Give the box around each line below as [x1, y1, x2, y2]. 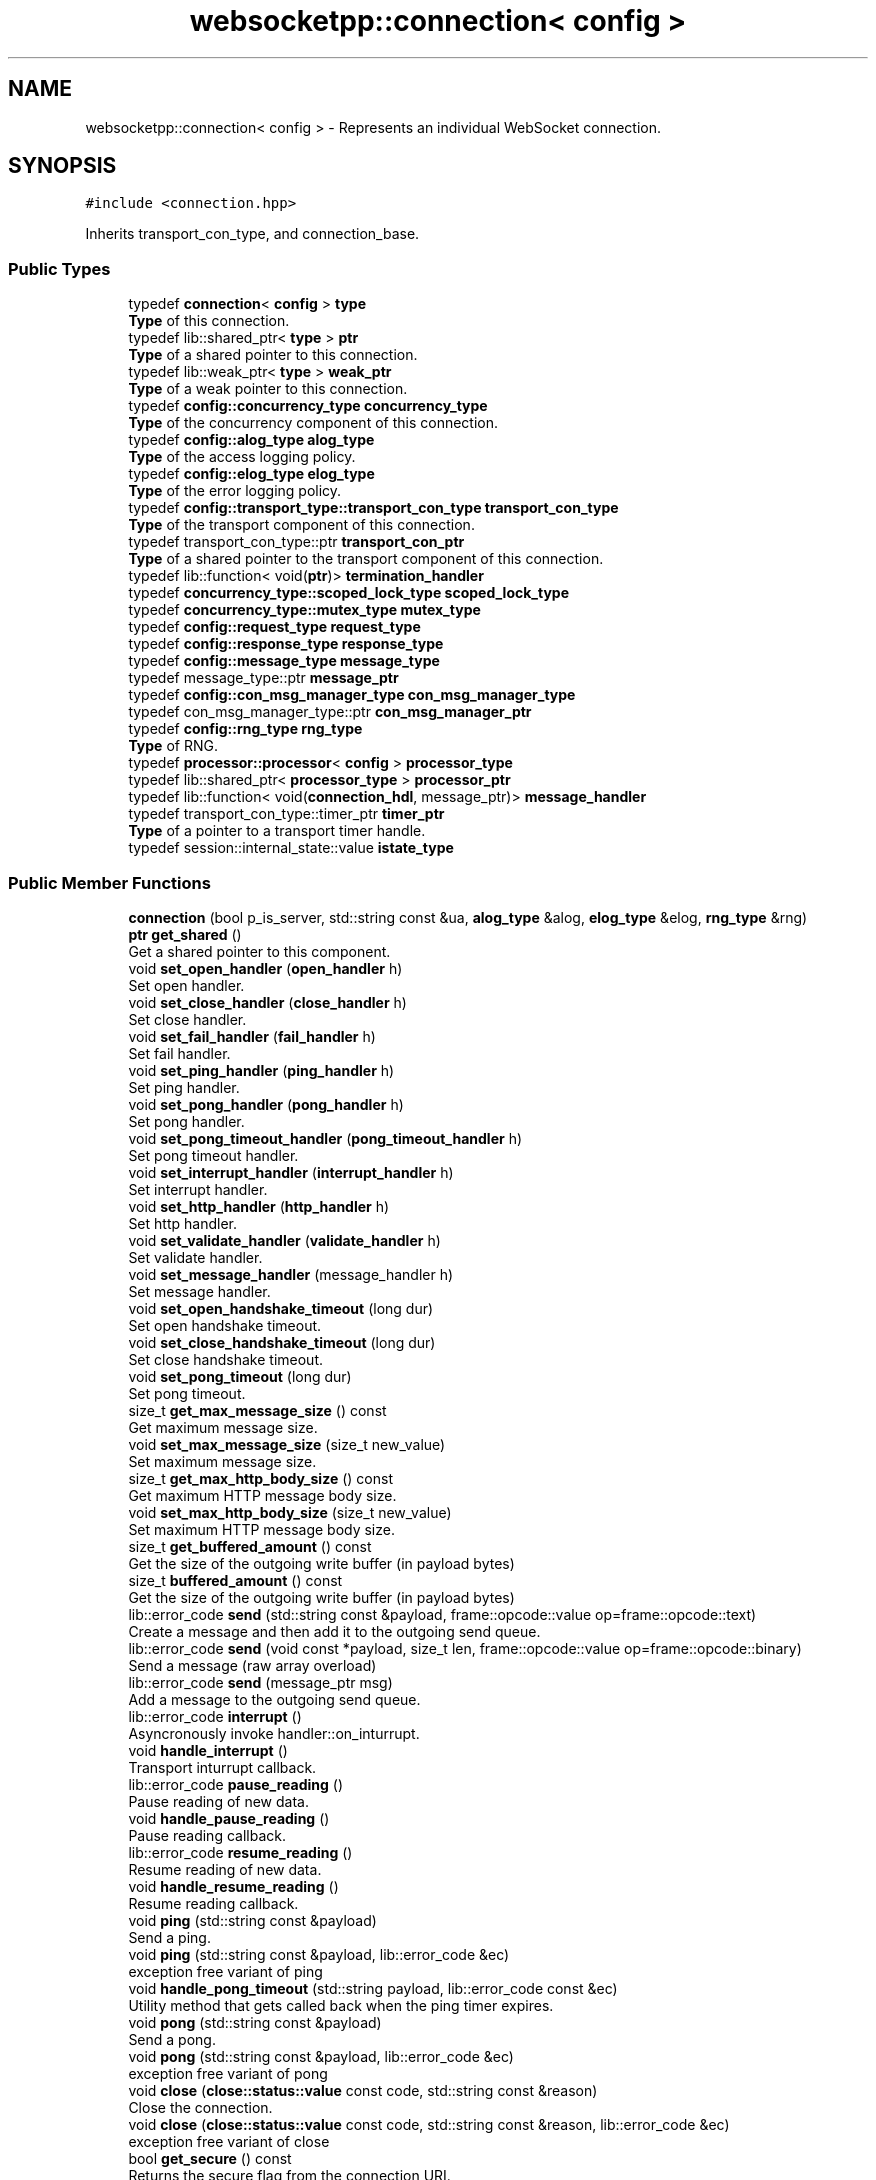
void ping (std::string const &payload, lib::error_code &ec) [128, 1945, 510, 1963]
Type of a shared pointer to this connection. [128, 346, 418, 364]
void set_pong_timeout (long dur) [128, 1367, 352, 1385]
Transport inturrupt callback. [128, 1758, 317, 1776]
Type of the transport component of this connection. [128, 516, 475, 534]
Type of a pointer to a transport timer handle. [128, 822, 426, 840]
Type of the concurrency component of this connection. [128, 414, 499, 432]
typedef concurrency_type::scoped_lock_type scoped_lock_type [128, 584, 570, 602]
